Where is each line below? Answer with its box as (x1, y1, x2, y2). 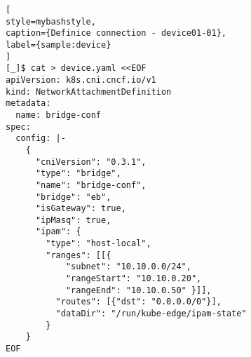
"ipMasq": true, (35, 215, 111, 225)
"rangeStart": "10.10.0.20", (65, 274, 202, 284)
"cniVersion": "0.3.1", (35, 156, 147, 167)
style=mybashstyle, (6, 16, 96, 27)
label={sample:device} (6, 39, 111, 50)
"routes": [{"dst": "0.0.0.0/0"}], (55, 297, 222, 307)
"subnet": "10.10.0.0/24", (65, 262, 191, 272)
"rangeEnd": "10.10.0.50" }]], (65, 285, 212, 295)
